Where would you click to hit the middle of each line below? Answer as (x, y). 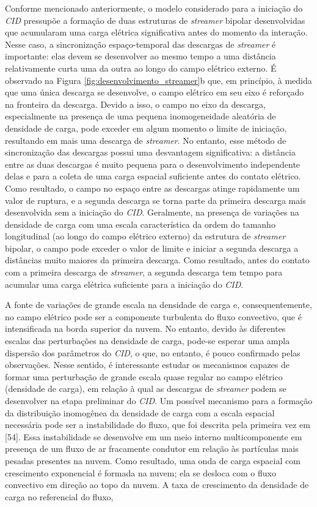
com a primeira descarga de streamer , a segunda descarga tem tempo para (144, 272)
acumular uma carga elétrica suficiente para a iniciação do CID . (124, 284)
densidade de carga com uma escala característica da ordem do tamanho (140, 224)
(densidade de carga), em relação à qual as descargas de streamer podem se (146, 389)
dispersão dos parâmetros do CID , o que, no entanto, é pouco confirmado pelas (153, 352)
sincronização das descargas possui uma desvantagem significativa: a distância (150, 152)
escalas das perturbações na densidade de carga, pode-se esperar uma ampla (148, 341)
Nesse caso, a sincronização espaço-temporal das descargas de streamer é (140, 44)
